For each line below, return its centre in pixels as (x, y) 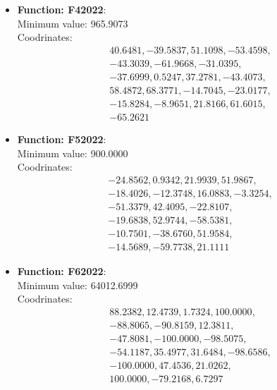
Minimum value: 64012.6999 (78, 285)
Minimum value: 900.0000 (73, 153)
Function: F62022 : (62, 270)
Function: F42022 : (62, 9)
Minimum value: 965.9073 (73, 23)
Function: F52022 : (62, 139)
